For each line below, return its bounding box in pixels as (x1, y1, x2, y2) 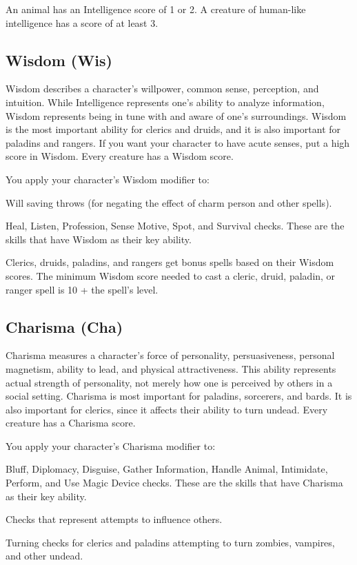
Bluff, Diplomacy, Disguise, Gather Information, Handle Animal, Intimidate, (6, 462, 328, 476)
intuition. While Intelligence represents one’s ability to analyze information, (6, 94, 325, 109)
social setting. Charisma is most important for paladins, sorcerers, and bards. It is (6, 389, 352, 403)
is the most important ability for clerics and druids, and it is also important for (6, 122, 341, 136)
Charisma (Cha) (6, 316, 123, 337)
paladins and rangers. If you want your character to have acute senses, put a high (6, 135, 350, 150)
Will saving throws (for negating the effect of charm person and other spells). (6, 195, 332, 209)
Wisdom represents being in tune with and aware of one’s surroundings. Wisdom (6, 108, 347, 123)
